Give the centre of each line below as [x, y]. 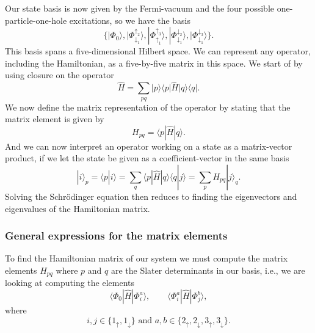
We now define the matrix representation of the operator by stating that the [148, 107]
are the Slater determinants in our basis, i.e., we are [208, 270]
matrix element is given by [55, 119]
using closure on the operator [60, 75]
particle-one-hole [36, 20]
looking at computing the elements [70, 283]
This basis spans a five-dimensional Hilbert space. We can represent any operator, [158, 51]
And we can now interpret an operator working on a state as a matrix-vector [149, 146]
